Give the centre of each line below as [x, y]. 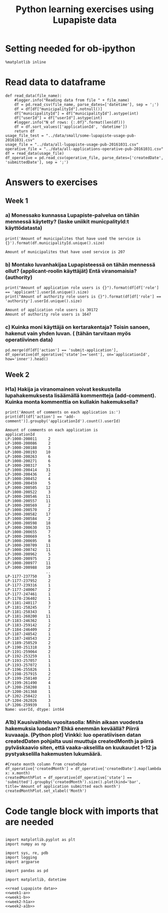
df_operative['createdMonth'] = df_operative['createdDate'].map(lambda [83, 769]
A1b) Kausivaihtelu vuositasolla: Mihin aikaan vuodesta [74, 722]
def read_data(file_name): [34, 96]
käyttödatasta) [24, 228]
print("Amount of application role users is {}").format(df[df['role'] [82, 288]
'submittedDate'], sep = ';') [37, 162]
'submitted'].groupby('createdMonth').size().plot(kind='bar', [73, 782]
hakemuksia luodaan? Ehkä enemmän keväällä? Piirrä [72, 728]
